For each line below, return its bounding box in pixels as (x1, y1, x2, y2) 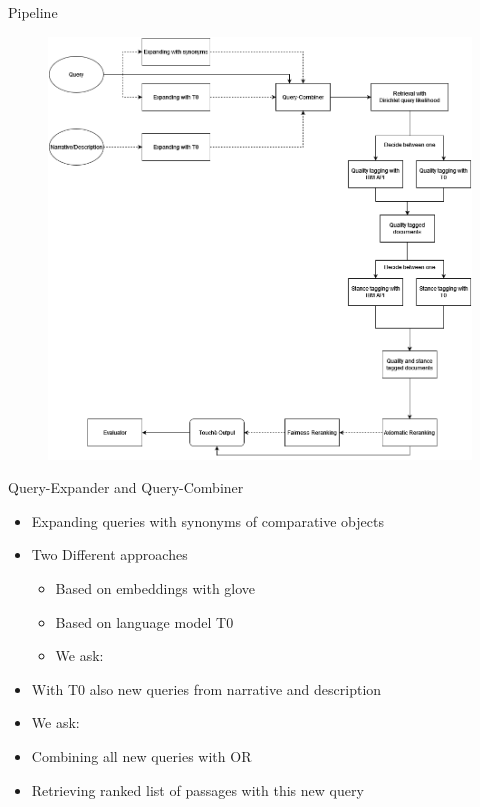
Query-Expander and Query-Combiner (8, 477, 244, 498)
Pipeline (8, 2, 58, 22)
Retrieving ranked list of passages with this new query (31, 779, 364, 800)
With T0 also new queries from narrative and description (31, 678, 382, 699)
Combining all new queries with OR (31, 746, 252, 767)
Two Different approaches (31, 544, 188, 565)
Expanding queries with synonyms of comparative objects (31, 510, 384, 531)
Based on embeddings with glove (55, 578, 256, 599)
